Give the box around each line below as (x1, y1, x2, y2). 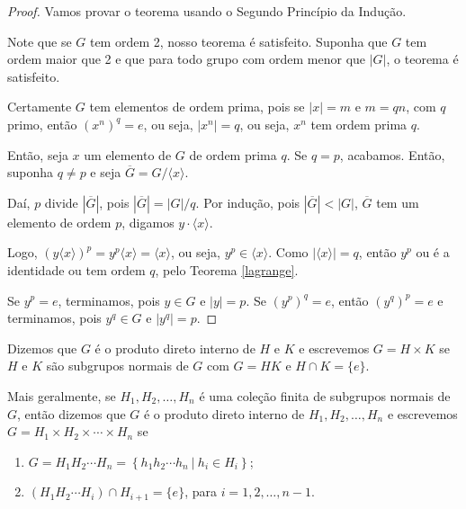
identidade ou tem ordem (7, 260, 146, 279)
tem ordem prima (310, 114, 408, 133)
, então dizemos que (17, 404, 126, 423)
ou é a (416, 243, 450, 262)
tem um (376, 192, 419, 211)
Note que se (7, 31, 72, 50)
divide (44, 192, 78, 211)
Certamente (7, 97, 72, 116)
